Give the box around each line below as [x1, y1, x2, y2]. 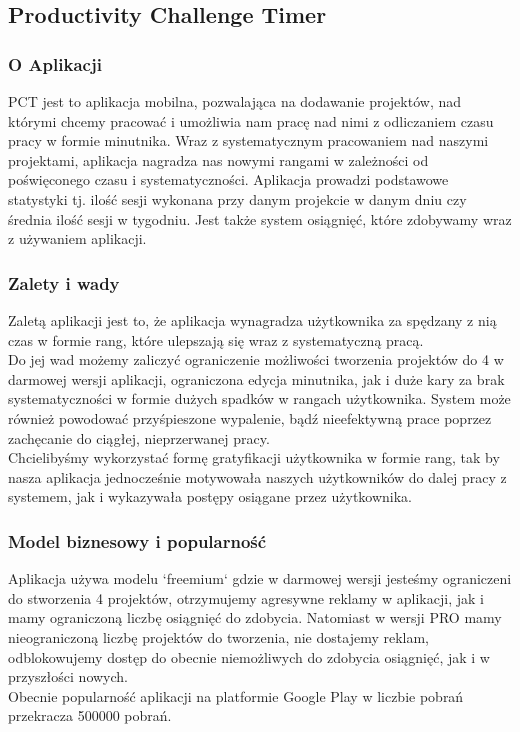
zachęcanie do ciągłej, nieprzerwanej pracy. [8, 427, 270, 448]
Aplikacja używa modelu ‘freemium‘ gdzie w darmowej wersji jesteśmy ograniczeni [8, 568, 512, 589]
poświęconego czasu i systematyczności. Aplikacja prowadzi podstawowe [8, 169, 449, 190]
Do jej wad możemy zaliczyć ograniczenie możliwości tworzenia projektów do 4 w [8, 349, 504, 370]
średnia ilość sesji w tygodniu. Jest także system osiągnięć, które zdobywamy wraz [8, 208, 512, 229]
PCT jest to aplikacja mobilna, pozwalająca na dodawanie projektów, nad [8, 91, 462, 111]
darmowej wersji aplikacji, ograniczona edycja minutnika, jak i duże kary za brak [8, 368, 505, 389]
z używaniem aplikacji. [8, 228, 147, 249]
